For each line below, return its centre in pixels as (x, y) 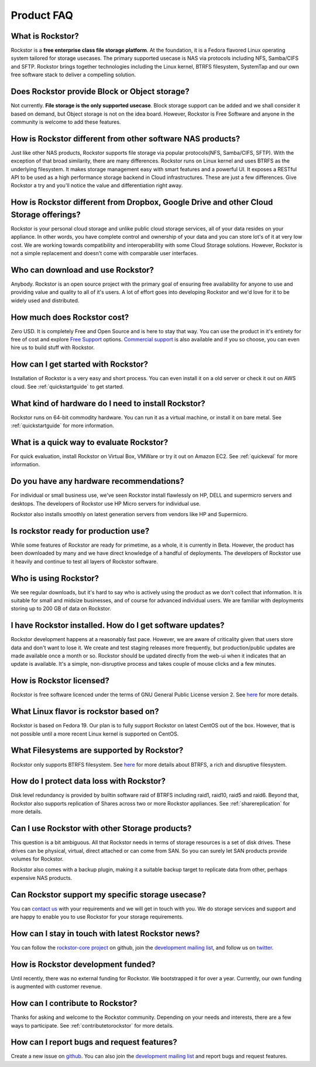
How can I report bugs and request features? (94, 1042)
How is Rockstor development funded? (83, 964)
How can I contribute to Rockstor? (74, 1003)
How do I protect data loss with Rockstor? (88, 781)
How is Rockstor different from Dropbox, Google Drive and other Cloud (142, 202)
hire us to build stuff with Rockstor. (53, 348)
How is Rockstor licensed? (60, 681)
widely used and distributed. (45, 300)
